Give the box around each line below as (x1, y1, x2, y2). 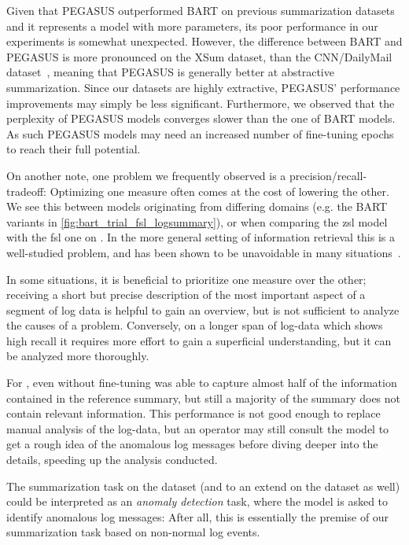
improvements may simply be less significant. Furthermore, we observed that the (6, 94, 395, 111)
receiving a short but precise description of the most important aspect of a (6, 286, 366, 303)
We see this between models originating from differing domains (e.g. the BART (6, 198, 388, 215)
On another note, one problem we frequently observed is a (6, 167, 286, 183)
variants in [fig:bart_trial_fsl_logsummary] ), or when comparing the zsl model (6, 213, 388, 230)
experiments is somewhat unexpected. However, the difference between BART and (6, 33, 403, 50)
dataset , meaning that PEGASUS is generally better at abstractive (6, 64, 334, 80)
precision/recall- (289, 167, 367, 183)
